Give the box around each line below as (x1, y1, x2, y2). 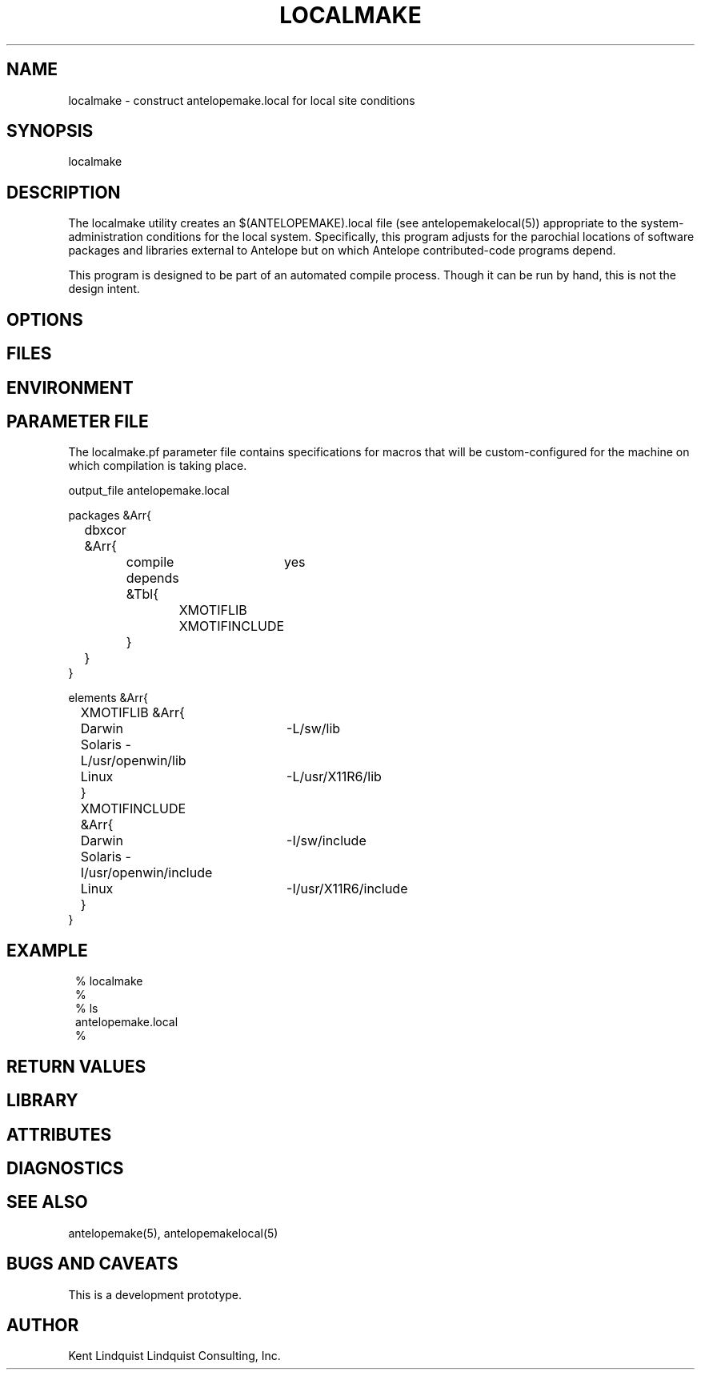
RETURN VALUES (6, 1056, 146, 1077)
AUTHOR (6, 1315, 79, 1336)
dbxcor (84, 522, 126, 539)
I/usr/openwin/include (80, 865, 213, 881)
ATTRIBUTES (6, 1124, 112, 1145)
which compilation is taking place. (68, 459, 247, 473)
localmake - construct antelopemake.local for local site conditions (68, 93, 415, 107)
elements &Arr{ (68, 691, 148, 705)
